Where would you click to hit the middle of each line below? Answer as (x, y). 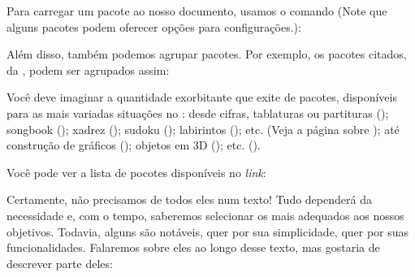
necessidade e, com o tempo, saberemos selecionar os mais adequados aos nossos (205, 215)
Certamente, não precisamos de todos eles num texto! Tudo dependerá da (189, 199)
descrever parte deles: (60, 263)
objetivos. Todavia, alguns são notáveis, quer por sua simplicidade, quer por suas (208, 231)
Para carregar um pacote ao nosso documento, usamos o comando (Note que (197, 11)
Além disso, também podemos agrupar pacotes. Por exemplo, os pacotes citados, (207, 54)
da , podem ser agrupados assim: (88, 69)
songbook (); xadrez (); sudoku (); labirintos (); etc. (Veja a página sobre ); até (203, 129)
